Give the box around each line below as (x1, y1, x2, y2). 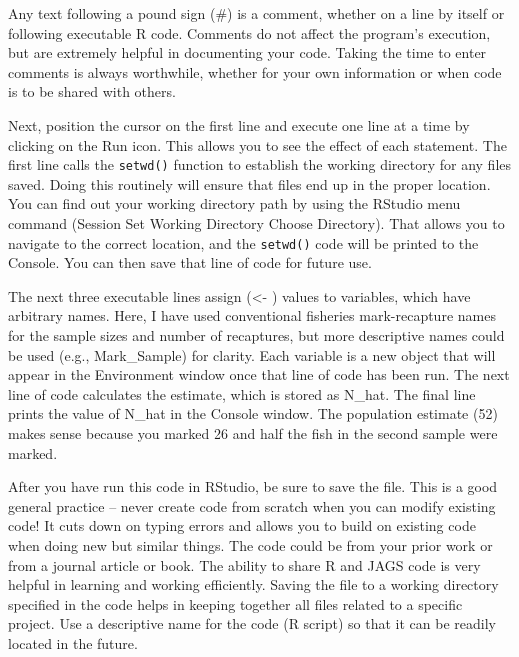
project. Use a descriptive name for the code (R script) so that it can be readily (8, 613, 496, 634)
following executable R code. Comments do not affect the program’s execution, (8, 22, 491, 43)
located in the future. (8, 632, 138, 653)
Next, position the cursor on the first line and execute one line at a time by (8, 114, 470, 135)
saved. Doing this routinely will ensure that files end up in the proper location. (8, 173, 491, 194)
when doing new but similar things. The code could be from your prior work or (8, 534, 493, 555)
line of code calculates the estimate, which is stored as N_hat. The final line (8, 383, 476, 404)
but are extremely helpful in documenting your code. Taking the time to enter (8, 42, 487, 63)
